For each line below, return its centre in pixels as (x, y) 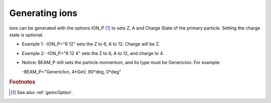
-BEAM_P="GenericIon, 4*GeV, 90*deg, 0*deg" (72, 71)
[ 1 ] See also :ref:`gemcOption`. (42, 92)
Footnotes (22, 82)
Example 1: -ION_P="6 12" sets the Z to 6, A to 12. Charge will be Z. (91, 44)
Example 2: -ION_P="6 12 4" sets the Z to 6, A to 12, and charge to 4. (93, 53)
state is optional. (26, 34)
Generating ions (43, 13)
